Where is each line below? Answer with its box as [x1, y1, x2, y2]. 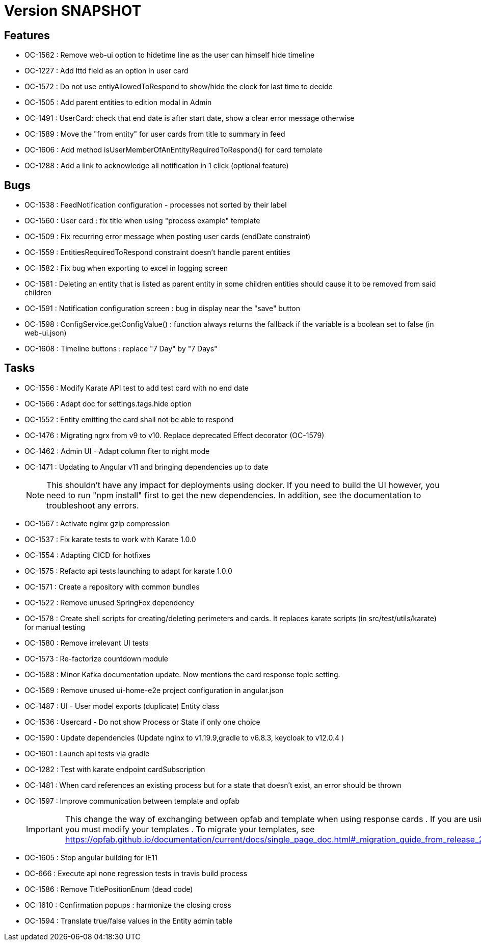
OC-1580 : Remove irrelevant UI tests [24, 638, 149, 647]
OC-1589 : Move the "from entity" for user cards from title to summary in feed [24, 130, 285, 139]
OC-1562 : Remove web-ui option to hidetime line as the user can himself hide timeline [24, 50, 315, 60]
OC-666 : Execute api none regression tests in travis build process [24, 869, 248, 878]
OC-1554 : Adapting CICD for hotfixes [24, 550, 151, 559]
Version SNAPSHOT [4, 2, 142, 19]
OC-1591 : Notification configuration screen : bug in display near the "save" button [24, 304, 300, 313]
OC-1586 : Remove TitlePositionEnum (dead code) [24, 884, 193, 893]
